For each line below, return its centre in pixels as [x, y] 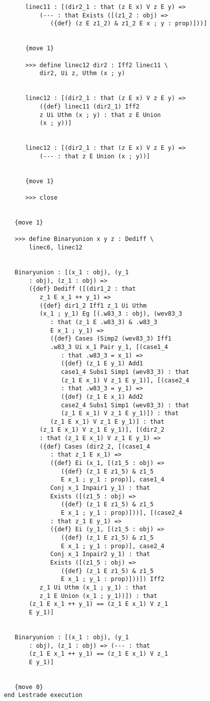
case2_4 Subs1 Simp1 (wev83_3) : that [125, 405]
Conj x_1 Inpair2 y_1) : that [100, 554]
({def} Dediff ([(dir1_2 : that [82, 289]
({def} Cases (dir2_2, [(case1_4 [95, 446]
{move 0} [29, 687]
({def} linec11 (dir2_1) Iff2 [90, 106]
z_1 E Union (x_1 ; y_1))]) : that [98, 596]
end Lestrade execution [43, 695]
